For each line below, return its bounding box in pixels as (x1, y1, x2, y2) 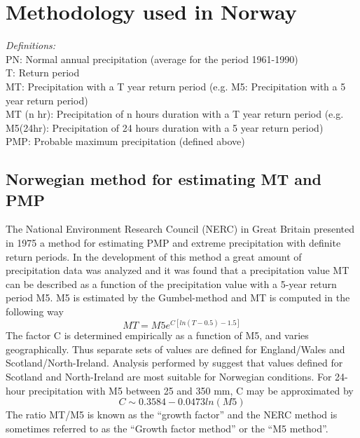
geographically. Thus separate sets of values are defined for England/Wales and (6, 341, 345, 356)
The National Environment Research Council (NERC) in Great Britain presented (6, 221, 355, 236)
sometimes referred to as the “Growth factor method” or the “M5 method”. (6, 420, 328, 435)
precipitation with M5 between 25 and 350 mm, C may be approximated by (28, 383, 354, 397)
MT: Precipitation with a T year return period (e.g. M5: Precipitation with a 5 (6, 78, 346, 93)
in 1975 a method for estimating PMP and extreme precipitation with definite (6, 235, 341, 250)
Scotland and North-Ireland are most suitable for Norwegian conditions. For (6, 369, 332, 383)
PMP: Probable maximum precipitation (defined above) (6, 134, 245, 149)
